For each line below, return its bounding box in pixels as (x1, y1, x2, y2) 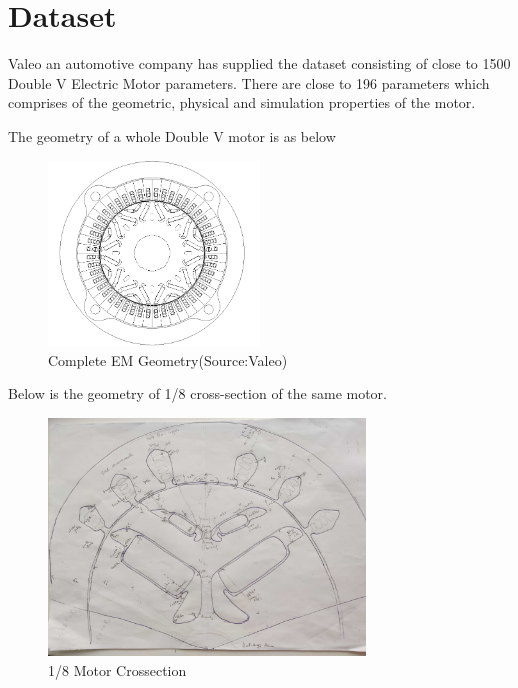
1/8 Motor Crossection (48, 660, 187, 681)
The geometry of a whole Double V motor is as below (8, 125, 336, 146)
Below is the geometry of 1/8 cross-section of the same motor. (8, 383, 387, 404)
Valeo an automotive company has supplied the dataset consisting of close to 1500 (8, 53, 511, 74)
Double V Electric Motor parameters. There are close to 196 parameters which (8, 72, 490, 93)
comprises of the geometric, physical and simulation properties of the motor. (8, 92, 476, 113)
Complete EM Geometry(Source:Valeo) (48, 349, 288, 370)
